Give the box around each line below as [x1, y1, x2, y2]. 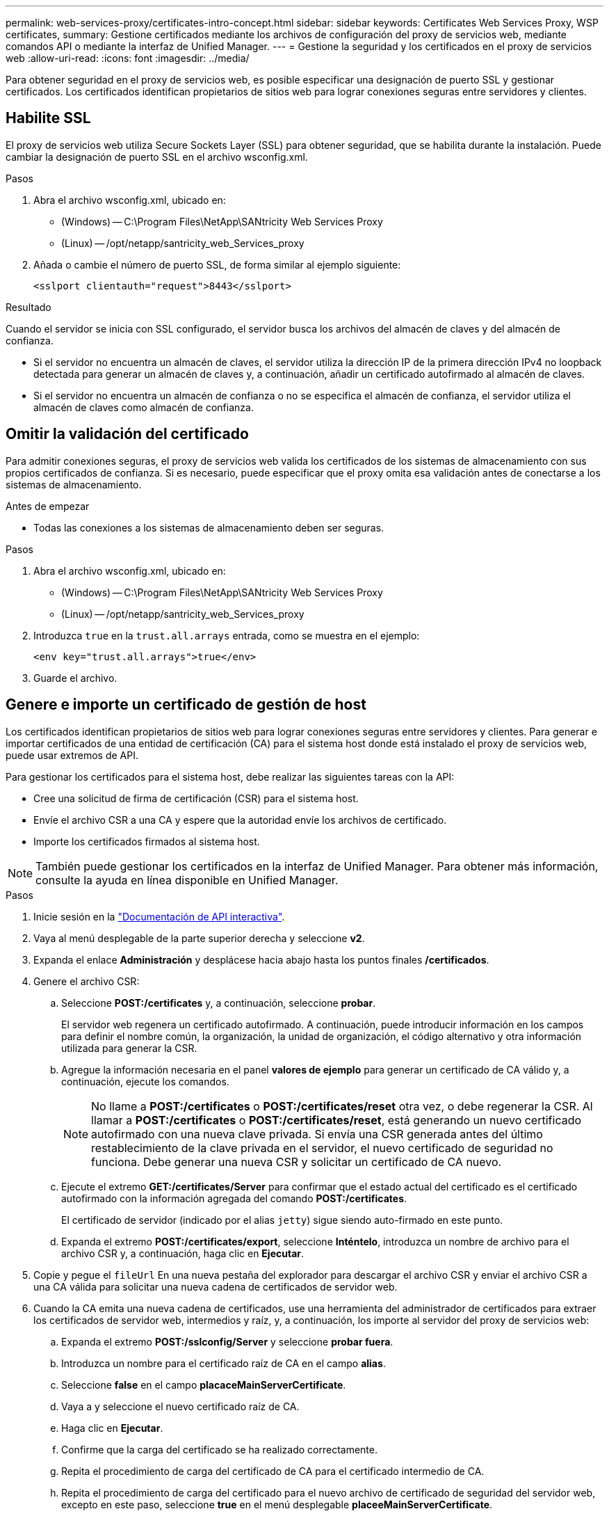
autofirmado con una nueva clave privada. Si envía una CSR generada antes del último [91, 1126, 543, 1141]
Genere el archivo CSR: [33, 975, 140, 987]
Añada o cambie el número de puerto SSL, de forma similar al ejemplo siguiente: [33, 258, 401, 271]
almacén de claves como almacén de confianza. [33, 401, 254, 413]
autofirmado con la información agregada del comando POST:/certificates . [61, 1192, 407, 1204]
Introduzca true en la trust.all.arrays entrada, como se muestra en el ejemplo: [33, 629, 420, 641]
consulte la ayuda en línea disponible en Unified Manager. [35, 872, 339, 887]
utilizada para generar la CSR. [61, 1042, 197, 1054]
